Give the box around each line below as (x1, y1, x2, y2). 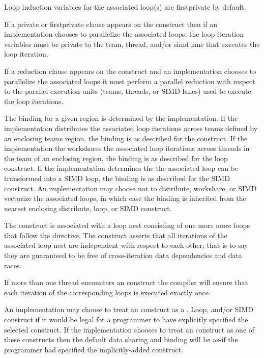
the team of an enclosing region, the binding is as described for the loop (4, 152, 228, 163)
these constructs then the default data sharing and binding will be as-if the (4, 334, 238, 345)
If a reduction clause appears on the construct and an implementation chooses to (4, 65, 256, 76)
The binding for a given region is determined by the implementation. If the (4, 113, 238, 123)
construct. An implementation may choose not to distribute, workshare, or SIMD (4, 183, 257, 193)
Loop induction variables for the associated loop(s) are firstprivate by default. (4, 2, 246, 12)
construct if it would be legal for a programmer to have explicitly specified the (4, 314, 248, 325)
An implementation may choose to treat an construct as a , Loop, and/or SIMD (4, 304, 253, 315)
